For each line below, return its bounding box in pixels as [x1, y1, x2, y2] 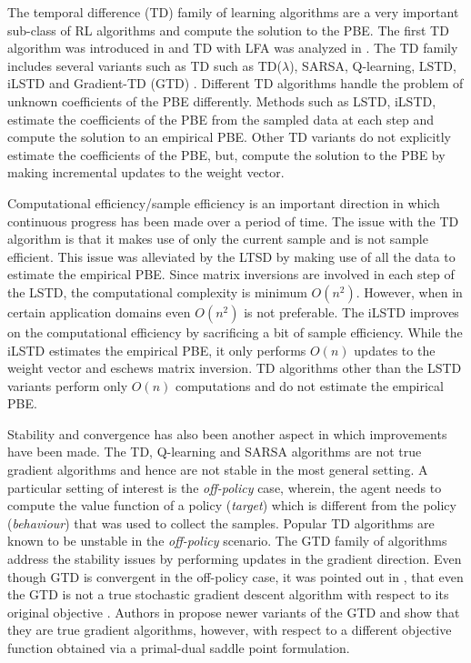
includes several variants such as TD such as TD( [7, 55, 282, 75]
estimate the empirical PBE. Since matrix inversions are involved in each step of [7, 265, 455, 284]
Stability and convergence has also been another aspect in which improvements [7, 424, 447, 443]
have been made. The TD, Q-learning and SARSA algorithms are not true [7, 442, 422, 461]
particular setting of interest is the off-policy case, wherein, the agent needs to [7, 477, 442, 497]
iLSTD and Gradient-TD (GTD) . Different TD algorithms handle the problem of [7, 74, 464, 93]
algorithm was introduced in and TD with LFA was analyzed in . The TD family [7, 38, 458, 57]
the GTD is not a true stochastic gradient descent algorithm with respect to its [7, 585, 449, 604]
